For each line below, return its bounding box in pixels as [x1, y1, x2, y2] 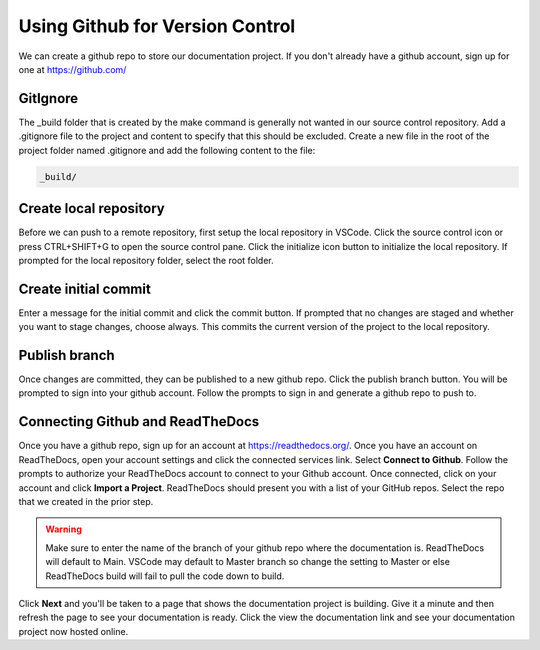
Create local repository [18, 200, 165, 217]
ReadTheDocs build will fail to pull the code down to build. [45, 570, 285, 582]
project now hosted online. [18, 625, 129, 637]
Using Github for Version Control [18, 15, 296, 37]
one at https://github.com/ [18, 63, 127, 75]
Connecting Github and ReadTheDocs [18, 413, 260, 430]
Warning [45, 523, 82, 535]
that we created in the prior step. [18, 495, 154, 507]
